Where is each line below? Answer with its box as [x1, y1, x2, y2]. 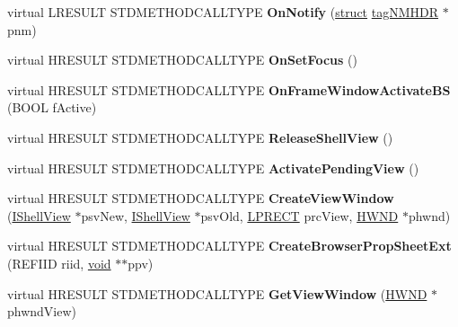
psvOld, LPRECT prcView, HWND [200, 206, 399, 225]
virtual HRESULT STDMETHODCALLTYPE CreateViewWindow [7, 189, 394, 208]
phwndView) [7, 302, 77, 321]
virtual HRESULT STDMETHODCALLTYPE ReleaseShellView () [7, 128, 393, 146]
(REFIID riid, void [7, 253, 111, 272]
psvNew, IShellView [81, 206, 190, 225]
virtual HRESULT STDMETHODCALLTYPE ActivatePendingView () [7, 158, 419, 177]
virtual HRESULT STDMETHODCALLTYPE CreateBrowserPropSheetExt [7, 236, 452, 255]
